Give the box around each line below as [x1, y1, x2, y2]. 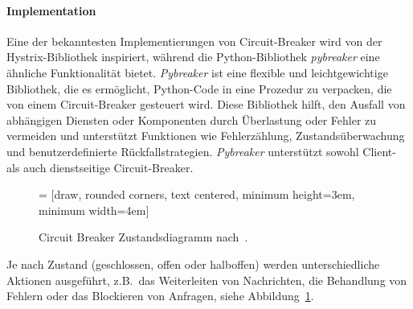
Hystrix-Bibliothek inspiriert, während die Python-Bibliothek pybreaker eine [6, 48, 380, 65]
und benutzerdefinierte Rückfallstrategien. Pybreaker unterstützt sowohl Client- [6, 142, 396, 159]
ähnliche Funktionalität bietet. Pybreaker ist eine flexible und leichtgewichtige [6, 64, 388, 80]
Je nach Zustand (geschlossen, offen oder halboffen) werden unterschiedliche [6, 255, 380, 272]
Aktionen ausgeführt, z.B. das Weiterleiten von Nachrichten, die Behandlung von [6, 271, 407, 288]
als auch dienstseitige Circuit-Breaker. [6, 159, 194, 175]
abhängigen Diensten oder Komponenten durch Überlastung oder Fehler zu [6, 111, 377, 128]
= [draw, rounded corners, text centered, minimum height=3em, [39, 186, 355, 203]
